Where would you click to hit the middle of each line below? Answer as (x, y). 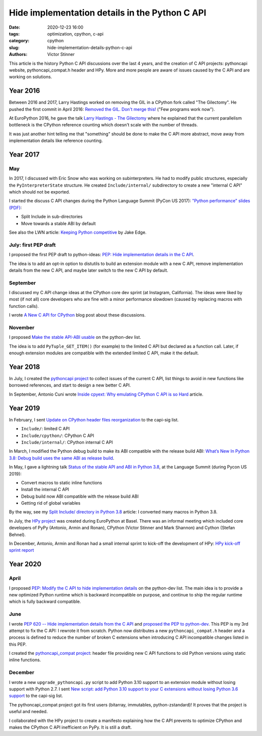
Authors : (18, 54)
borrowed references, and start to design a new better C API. (70, 385)
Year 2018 (25, 367)
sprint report (21, 550)
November (22, 328)
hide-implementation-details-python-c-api (90, 47)
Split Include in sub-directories (52, 217)
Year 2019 (25, 408)
